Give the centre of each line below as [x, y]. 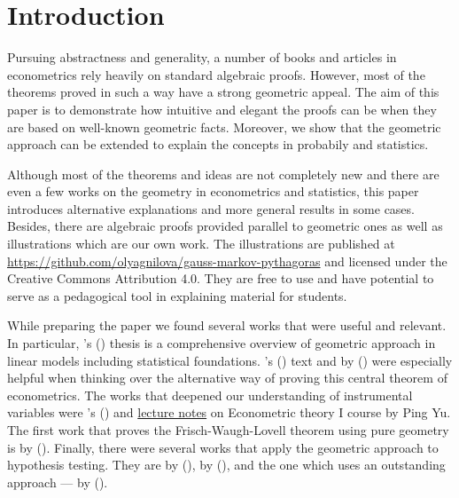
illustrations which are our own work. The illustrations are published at [201, 244]
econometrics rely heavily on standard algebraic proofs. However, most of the [216, 74]
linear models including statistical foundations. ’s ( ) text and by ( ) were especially [230, 360]
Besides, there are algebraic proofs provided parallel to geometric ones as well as [225, 226]
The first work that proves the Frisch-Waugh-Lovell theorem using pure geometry [228, 430]
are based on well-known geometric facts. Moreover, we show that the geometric [224, 126]
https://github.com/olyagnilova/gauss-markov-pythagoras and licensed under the [227, 261]
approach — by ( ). [58, 482]
